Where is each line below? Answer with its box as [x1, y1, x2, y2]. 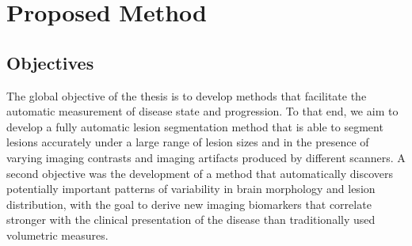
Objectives [6, 50, 94, 74]
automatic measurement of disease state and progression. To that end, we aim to [6, 103, 399, 119]
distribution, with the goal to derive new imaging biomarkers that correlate [6, 195, 372, 212]
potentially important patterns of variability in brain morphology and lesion [6, 180, 376, 197]
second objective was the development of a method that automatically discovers [6, 165, 393, 181]
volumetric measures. [6, 226, 109, 243]
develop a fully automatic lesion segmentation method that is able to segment [6, 118, 383, 134]
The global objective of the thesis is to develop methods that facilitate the [6, 87, 367, 104]
